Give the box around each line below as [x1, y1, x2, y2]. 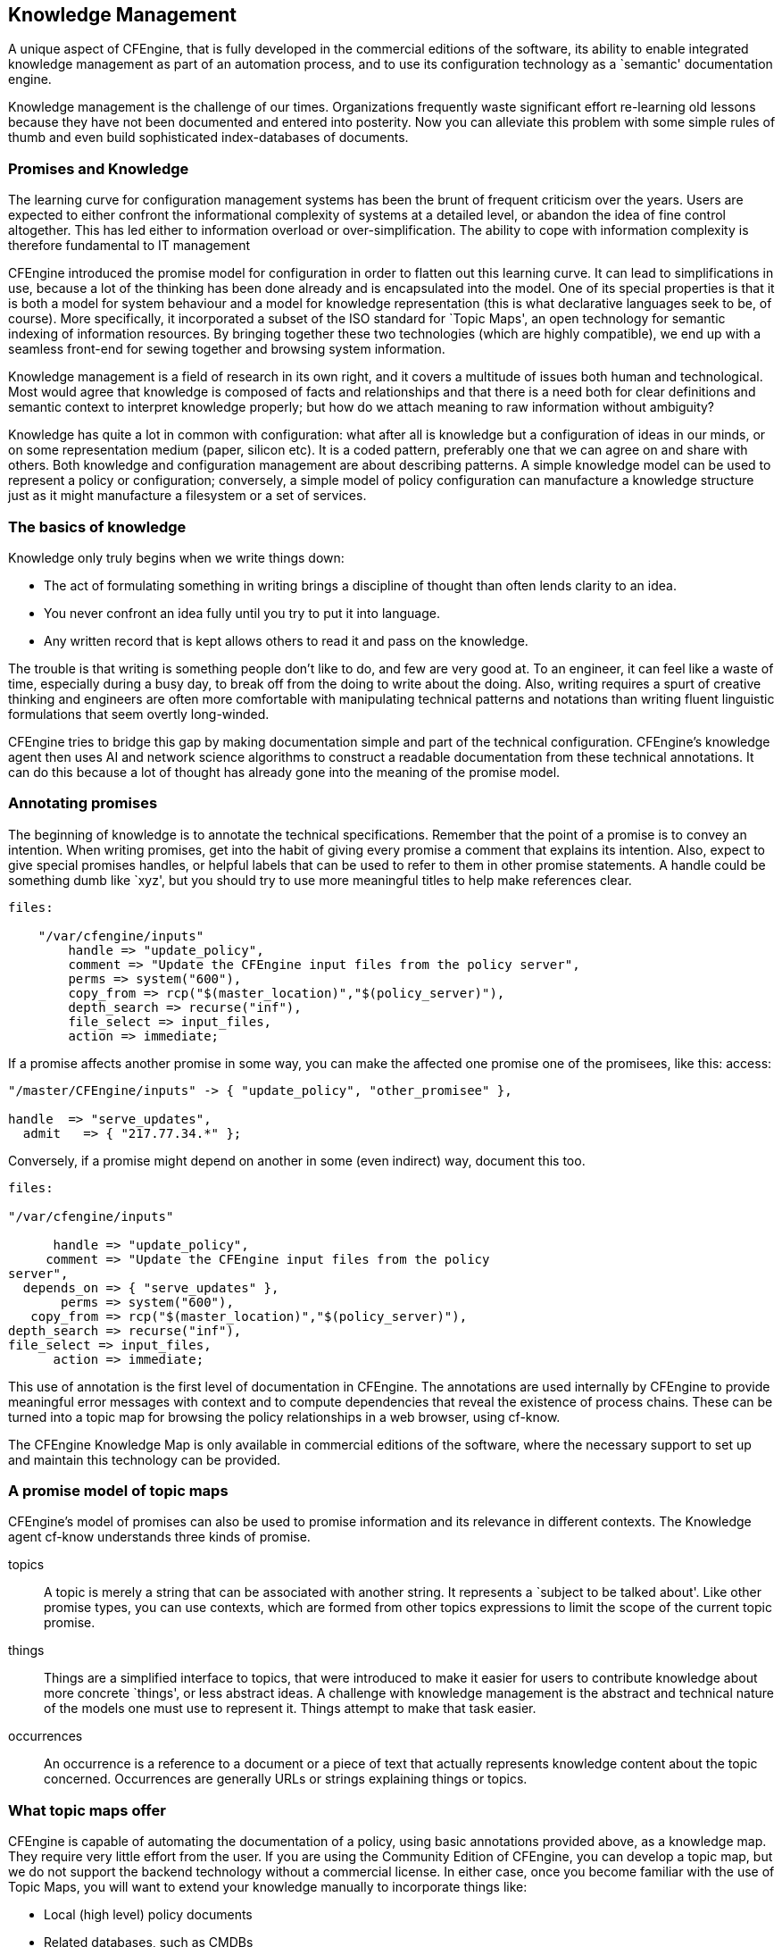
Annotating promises [8, 794, 158, 813]
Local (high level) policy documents [44, 1907, 253, 1923]
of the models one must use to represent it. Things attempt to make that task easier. [44, 1700, 537, 1717]
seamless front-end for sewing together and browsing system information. [8, 341, 445, 357]
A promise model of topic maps [8, 1482, 229, 1500]
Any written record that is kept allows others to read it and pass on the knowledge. [44, 632, 528, 648]
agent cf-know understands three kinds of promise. [8, 1529, 311, 1545]
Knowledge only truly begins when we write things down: [8, 549, 345, 565]
